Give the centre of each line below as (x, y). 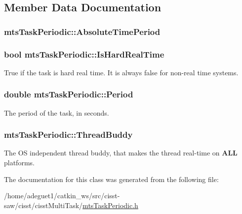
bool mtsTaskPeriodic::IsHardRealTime (84, 54)
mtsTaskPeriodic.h (110, 205)
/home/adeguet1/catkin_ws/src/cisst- (62, 196)
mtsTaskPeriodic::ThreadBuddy (68, 135)
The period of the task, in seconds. (57, 112)
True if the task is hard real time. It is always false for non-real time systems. (121, 72)
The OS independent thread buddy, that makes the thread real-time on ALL (121, 153)
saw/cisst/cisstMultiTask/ (43, 205)
